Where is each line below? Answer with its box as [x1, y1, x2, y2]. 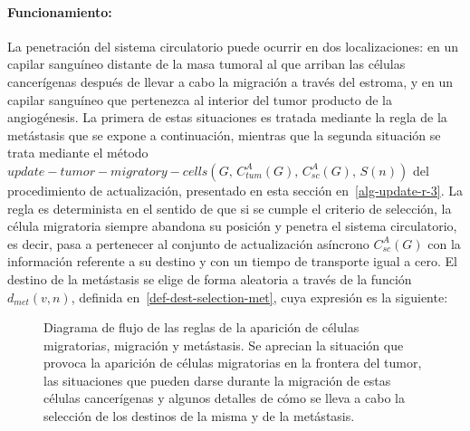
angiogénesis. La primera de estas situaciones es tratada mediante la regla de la [7, 108, 447, 127]
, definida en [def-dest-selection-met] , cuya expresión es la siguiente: [71, 287, 448, 306]
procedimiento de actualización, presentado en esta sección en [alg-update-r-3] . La [7, 180, 463, 199]
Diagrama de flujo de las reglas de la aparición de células [43, 318, 360, 337]
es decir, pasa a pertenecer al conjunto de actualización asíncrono [7, 234, 369, 253]
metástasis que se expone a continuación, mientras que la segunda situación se [7, 125, 441, 144]
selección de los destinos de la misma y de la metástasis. [43, 407, 355, 426]
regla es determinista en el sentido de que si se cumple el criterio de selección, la [7, 198, 452, 217]
